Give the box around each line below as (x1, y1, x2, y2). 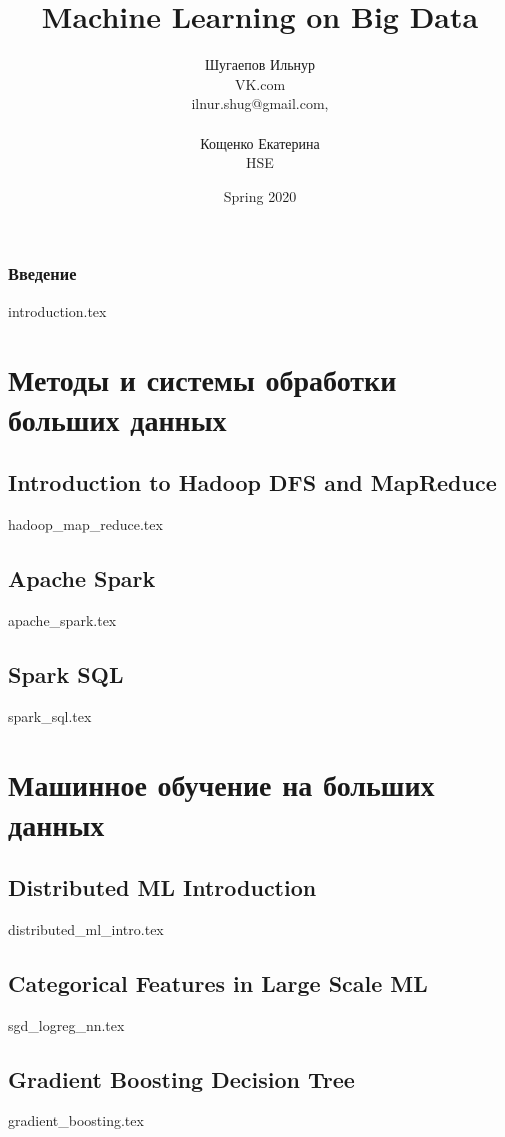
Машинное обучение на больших (8, 764, 435, 805)
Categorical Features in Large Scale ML (8, 967, 428, 998)
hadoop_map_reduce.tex (8, 513, 163, 534)
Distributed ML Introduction (8, 872, 317, 903)
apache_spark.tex (8, 609, 117, 630)
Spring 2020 (223, 185, 297, 206)
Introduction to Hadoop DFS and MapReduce (8, 467, 497, 498)
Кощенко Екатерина (200, 132, 320, 153)
